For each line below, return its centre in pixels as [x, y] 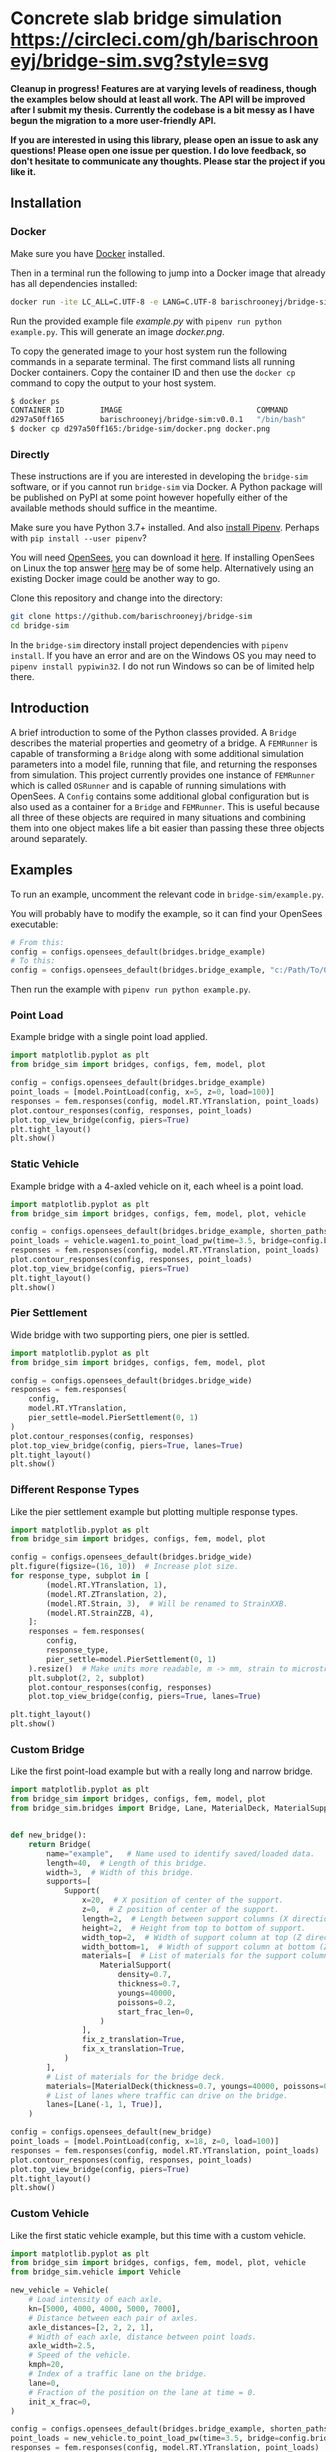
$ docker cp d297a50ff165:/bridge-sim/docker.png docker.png [140, 429]
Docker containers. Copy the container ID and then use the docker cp [153, 372]
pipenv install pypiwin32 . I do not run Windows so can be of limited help [162, 666]
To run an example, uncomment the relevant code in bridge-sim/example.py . [167, 894]
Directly [30, 454]
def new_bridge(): [48, 1835]
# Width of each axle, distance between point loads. [142, 2337]
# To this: [33, 961]
